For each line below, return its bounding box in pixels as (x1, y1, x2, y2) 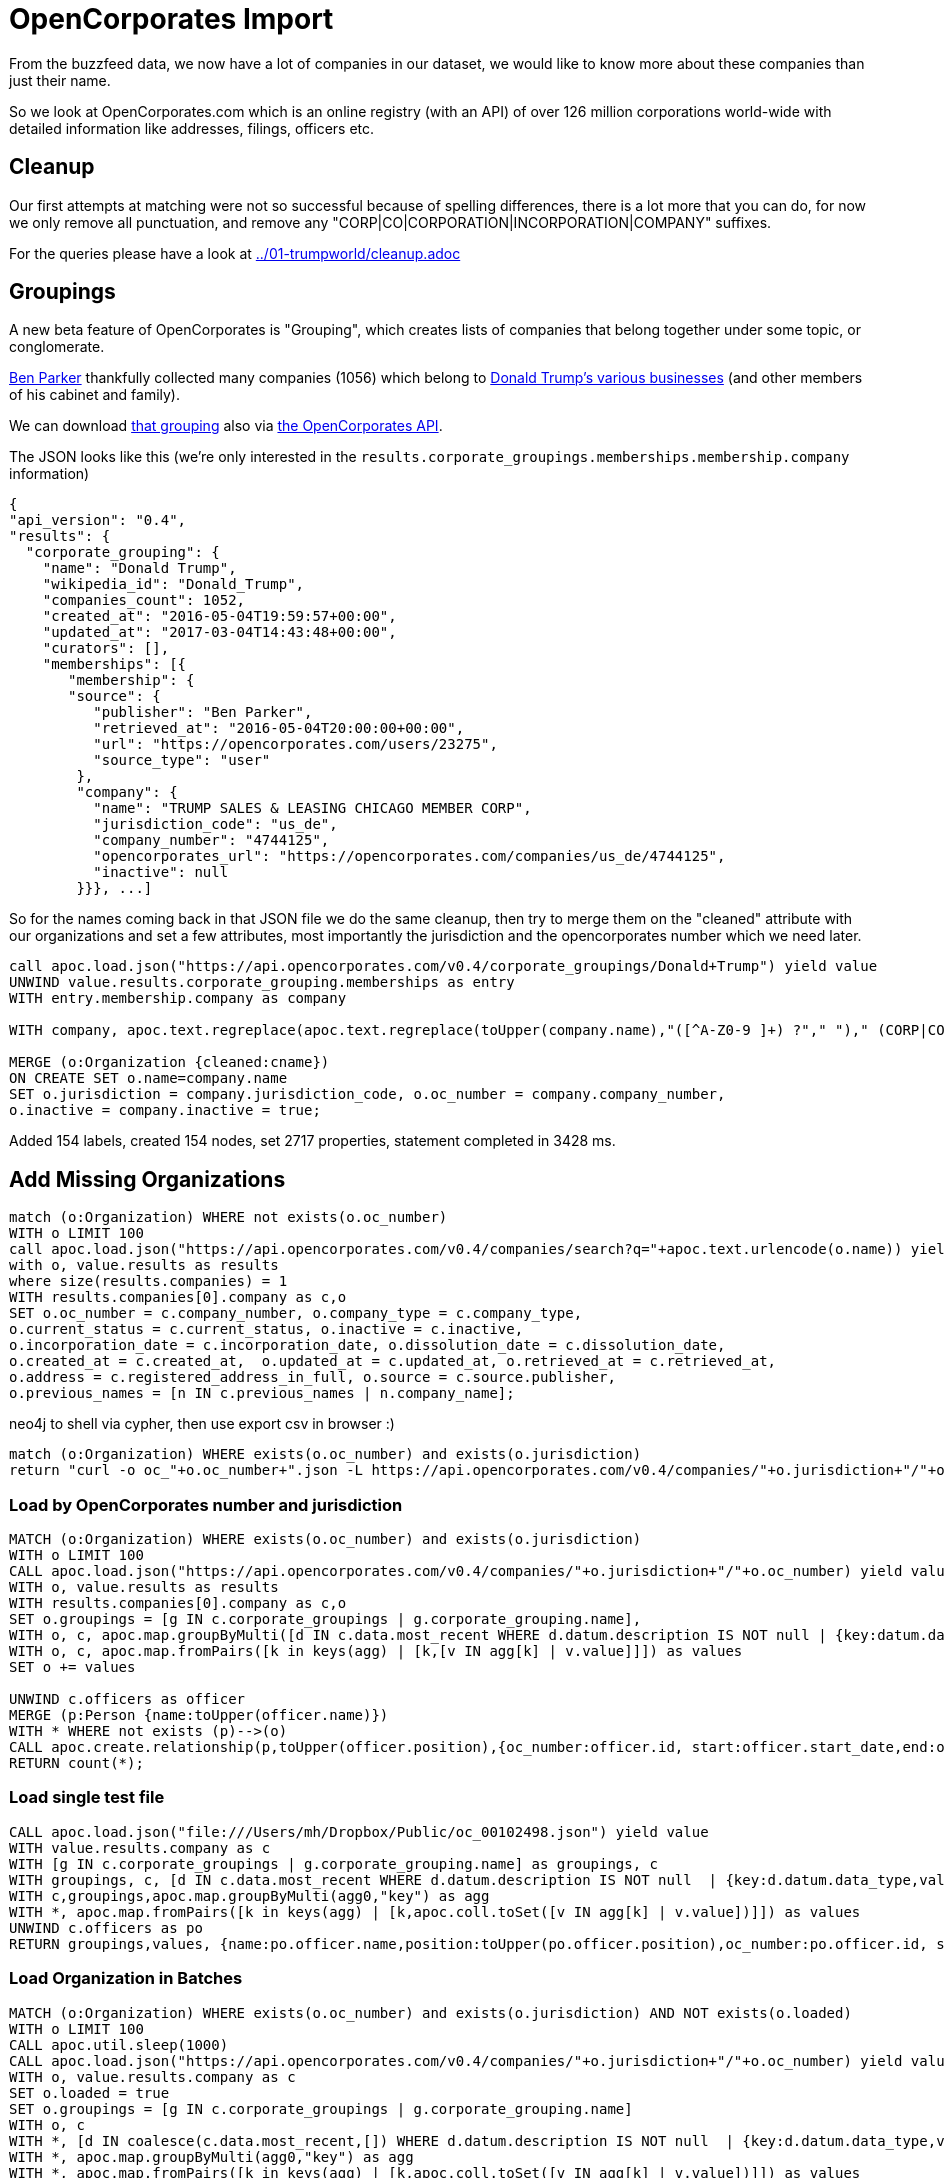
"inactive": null (93, 864, 229, 881)
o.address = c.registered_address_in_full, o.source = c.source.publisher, (9, 1369, 616, 1386)
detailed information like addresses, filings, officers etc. (9, 119, 375, 137)
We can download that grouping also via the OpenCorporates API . (9, 417, 443, 435)
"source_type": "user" (93, 752, 271, 769)
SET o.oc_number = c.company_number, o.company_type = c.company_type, (9, 1305, 583, 1322)
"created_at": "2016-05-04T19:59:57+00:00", (42, 608, 397, 625)
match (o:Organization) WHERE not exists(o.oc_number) (9, 1209, 448, 1226)
